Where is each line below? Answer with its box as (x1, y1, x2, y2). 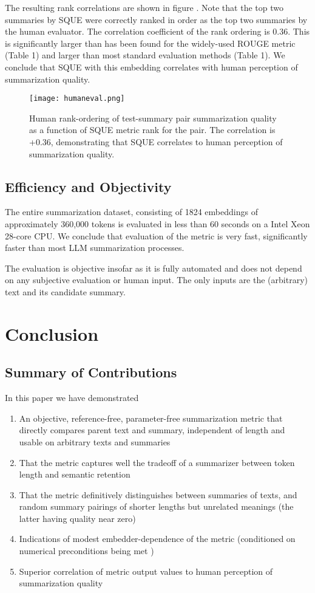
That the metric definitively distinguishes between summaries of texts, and (19, 488, 297, 501)
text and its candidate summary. (5, 285, 126, 298)
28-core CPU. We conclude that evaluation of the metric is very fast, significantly (5, 229, 308, 242)
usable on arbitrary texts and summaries (19, 435, 171, 448)
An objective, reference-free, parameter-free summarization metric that (19, 411, 283, 424)
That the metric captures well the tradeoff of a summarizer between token (19, 456, 295, 468)
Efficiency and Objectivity (5, 177, 172, 196)
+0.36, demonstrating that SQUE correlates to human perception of (29, 135, 283, 148)
